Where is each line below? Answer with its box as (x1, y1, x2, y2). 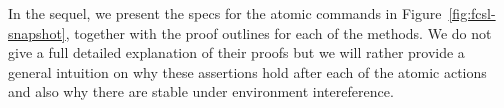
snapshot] (8, 22, 66, 43)
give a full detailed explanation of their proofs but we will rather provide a (8, 42, 465, 63)
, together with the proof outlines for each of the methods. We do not (65, 22, 492, 43)
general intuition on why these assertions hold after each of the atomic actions (8, 61, 487, 82)
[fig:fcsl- (448, 3, 496, 23)
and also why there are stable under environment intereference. (8, 81, 394, 102)
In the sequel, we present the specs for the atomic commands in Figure (8, 3, 442, 23)
